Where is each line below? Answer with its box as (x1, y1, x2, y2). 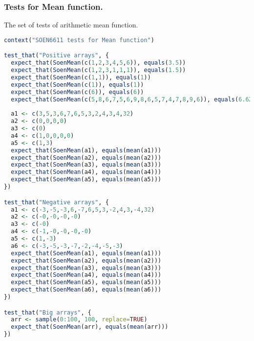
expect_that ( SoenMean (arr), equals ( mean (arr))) (11, 323, 169, 331)
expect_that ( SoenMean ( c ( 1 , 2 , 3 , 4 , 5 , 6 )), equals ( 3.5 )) (11, 59, 186, 67)
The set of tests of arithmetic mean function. (4, 20, 138, 30)
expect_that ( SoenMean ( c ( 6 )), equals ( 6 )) (11, 88, 144, 96)
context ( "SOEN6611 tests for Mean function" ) (4, 36, 154, 44)
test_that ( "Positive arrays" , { (4, 52, 109, 59)
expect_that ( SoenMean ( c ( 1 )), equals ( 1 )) (11, 81, 144, 88)
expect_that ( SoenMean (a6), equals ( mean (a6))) (11, 286, 162, 293)
